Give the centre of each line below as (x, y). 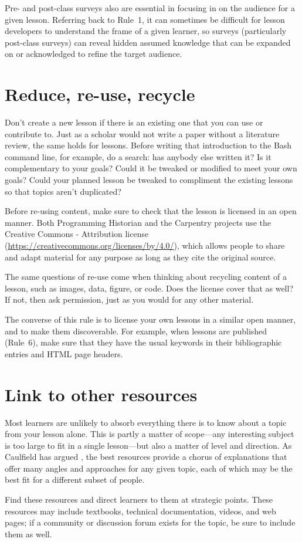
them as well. (28, 533)
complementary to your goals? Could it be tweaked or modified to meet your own (151, 168)
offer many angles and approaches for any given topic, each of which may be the (149, 468)
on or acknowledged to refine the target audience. (94, 54)
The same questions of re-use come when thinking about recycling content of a (146, 277)
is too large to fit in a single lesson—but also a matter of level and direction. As (148, 445)
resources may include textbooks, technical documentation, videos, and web (140, 511)
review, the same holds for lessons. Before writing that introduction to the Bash (148, 145)
